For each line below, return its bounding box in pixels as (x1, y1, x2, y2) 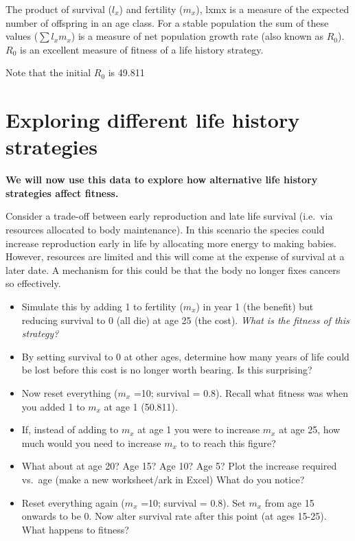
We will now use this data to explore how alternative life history (5, 172, 318, 187)
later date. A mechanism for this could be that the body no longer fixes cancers (5, 262, 341, 277)
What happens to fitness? (21, 522, 129, 536)
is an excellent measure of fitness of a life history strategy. (19, 42, 264, 56)
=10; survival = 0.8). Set (141, 495, 246, 509)
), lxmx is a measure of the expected (196, 2, 350, 16)
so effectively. (5, 276, 61, 290)
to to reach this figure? (180, 435, 276, 450)
